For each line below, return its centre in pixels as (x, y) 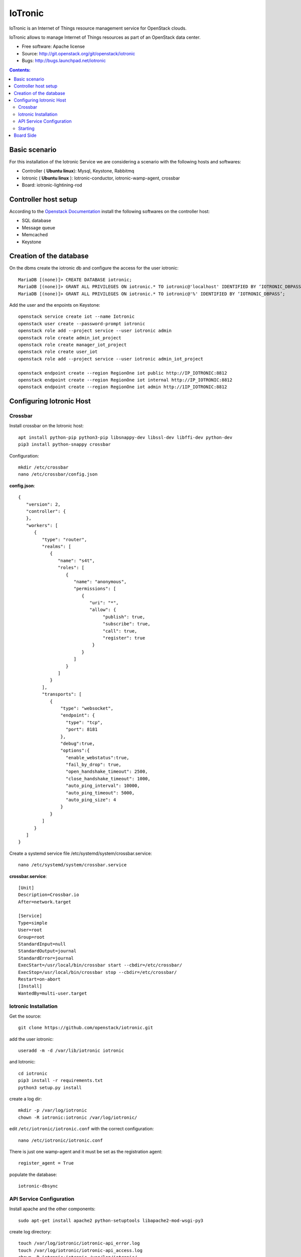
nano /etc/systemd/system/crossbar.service (72, 865)
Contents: (20, 70)
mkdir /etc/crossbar (43, 467)
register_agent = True (46, 1163)
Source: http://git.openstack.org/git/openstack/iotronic (79, 53)
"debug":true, (78, 743)
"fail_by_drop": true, (93, 765)
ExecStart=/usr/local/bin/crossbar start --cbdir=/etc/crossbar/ (100, 965)
